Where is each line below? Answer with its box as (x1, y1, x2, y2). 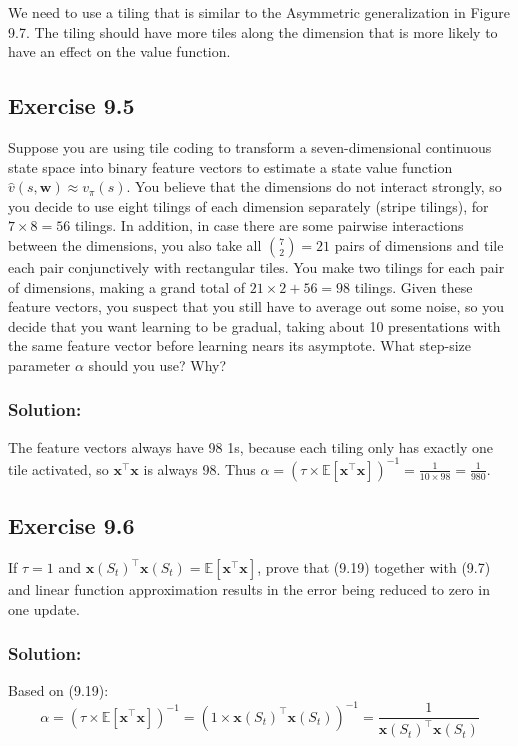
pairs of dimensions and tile (334, 234, 504, 255)
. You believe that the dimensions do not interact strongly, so (126, 176, 502, 197)
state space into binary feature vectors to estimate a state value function (8, 156, 453, 177)
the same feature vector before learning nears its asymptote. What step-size (8, 335, 471, 356)
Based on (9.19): (8, 680, 109, 701)
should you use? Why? (88, 354, 227, 375)
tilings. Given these (354, 276, 473, 297)
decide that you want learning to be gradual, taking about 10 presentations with (8, 315, 501, 336)
